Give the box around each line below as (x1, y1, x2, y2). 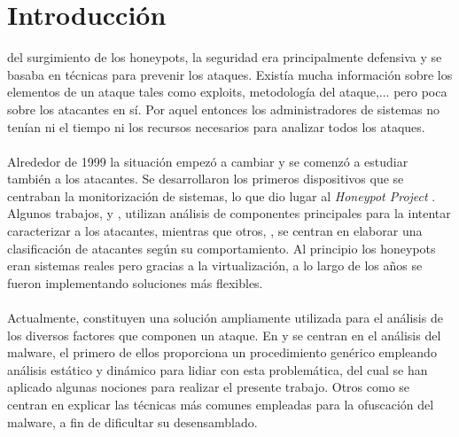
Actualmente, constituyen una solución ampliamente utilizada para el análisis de (7, 308, 443, 327)
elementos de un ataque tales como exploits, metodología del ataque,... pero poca (7, 82, 447, 101)
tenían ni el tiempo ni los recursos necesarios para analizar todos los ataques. (7, 117, 425, 136)
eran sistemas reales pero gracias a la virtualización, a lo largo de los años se (7, 256, 423, 275)
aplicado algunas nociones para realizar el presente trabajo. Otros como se (7, 378, 410, 396)
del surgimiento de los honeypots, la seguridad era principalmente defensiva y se (7, 48, 442, 66)
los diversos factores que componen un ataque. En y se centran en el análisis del (7, 325, 441, 344)
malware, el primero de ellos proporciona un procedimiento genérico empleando (7, 343, 437, 362)
